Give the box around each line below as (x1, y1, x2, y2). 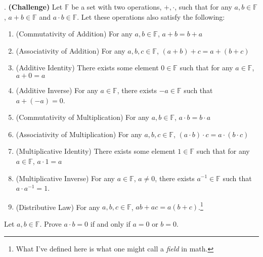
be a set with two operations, (71, 2, 162, 12)
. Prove (39, 218, 62, 229)
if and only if (90, 218, 130, 229)
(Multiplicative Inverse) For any (16, 173, 115, 183)
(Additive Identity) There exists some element (16, 62, 159, 73)
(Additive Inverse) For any (16, 84, 98, 95)
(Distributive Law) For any (16, 201, 100, 212)
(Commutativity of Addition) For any (16, 28, 133, 39)
